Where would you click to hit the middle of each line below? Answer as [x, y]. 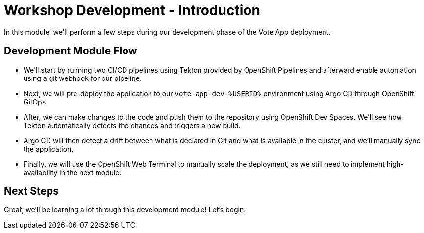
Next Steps [31, 191]
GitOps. [36, 102]
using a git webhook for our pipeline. [83, 78]
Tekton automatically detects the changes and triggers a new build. [132, 125]
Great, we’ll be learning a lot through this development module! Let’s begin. [125, 210]
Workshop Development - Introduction [132, 10]
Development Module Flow [71, 51]
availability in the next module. [73, 172]
